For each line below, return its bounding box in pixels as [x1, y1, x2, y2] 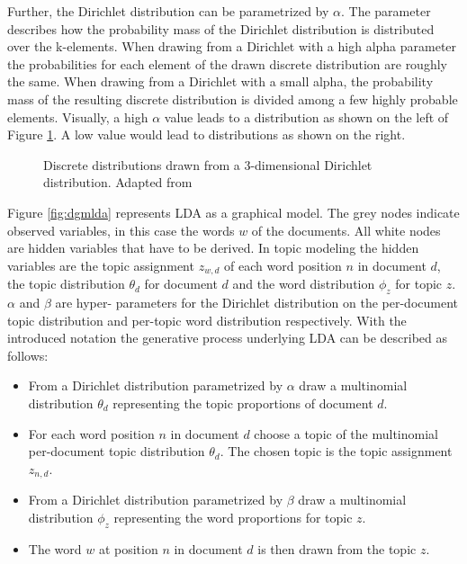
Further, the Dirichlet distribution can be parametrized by [7, 2, 329, 20]
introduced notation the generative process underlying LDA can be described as [7, 328, 447, 347]
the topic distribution [7, 274, 125, 293]
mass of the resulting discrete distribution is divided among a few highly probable [7, 89, 458, 108]
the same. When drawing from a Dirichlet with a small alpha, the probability [7, 72, 434, 91]
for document [144, 274, 218, 293]
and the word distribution [232, 274, 375, 293]
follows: [7, 345, 49, 364]
